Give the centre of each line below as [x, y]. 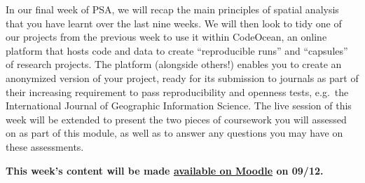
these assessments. [45, 146]
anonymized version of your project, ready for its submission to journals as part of [182, 77]
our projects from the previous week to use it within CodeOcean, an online [166, 37]
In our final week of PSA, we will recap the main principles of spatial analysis [172, 9]
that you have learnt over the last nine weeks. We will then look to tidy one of [174, 23]
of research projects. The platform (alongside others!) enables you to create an [174, 64]
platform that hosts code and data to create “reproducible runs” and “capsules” [177, 50]
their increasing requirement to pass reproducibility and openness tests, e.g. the [177, 91]
